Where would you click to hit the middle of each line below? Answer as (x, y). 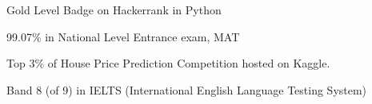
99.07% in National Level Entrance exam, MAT (123, 36)
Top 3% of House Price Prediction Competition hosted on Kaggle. (168, 63)
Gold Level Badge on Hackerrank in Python (114, 10)
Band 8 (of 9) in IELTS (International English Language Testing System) (187, 89)
